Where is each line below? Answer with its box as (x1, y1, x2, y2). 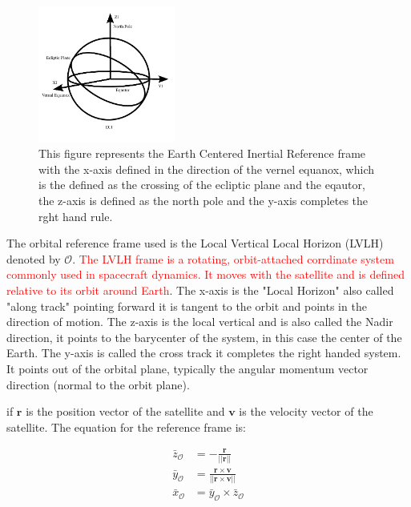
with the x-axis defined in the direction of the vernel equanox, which (38, 160, 375, 177)
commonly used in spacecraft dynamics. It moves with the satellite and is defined (6, 266, 405, 283)
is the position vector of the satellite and (26, 403, 225, 420)
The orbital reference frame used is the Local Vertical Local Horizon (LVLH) (6, 235, 384, 251)
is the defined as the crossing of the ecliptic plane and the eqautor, (38, 176, 365, 193)
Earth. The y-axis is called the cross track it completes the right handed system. (6, 344, 401, 361)
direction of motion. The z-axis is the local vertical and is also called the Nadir (6, 313, 393, 330)
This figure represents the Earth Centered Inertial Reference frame (38, 145, 366, 162)
